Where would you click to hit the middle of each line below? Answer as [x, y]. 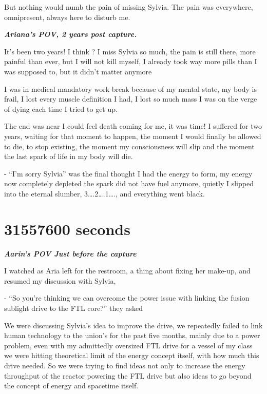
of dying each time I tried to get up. [61, 109]
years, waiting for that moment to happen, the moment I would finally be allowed [133, 136]
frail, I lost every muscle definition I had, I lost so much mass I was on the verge [131, 99]
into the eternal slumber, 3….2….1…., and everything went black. [104, 193]
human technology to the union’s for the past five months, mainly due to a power [132, 335]
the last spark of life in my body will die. [69, 156]
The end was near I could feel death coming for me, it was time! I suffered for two [133, 126]
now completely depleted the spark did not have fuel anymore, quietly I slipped [129, 183]
